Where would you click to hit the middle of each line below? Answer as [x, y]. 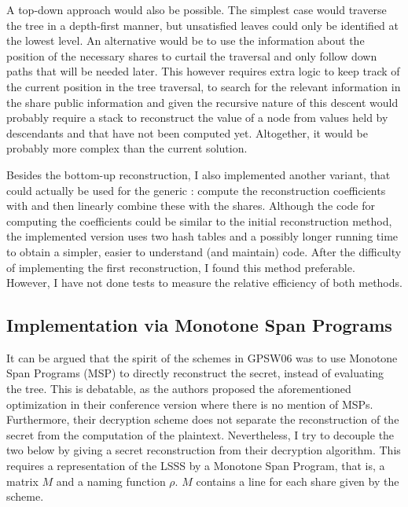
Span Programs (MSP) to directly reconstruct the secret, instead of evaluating [195, 373]
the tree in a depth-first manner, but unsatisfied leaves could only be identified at [202, 25]
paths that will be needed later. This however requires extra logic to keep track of [203, 71]
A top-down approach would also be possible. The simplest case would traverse [197, 9]
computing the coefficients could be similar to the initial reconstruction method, [199, 220]
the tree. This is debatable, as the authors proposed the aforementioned [179, 389]
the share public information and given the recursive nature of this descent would [202, 102]
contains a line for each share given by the [298, 481]
